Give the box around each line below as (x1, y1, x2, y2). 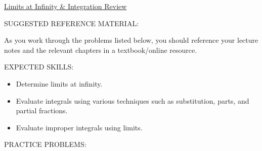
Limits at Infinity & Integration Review (4, 1, 127, 11)
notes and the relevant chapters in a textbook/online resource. (4, 44, 197, 55)
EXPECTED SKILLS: (4, 61, 74, 72)
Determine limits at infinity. (16, 78, 103, 89)
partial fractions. (16, 105, 68, 116)
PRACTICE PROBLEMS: (4, 139, 86, 149)
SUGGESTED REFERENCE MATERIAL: (4, 18, 139, 28)
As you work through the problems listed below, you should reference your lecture (4, 35, 258, 45)
